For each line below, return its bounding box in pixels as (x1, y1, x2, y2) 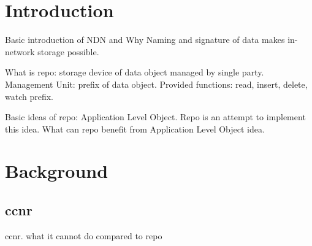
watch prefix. (5, 90, 53, 102)
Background (5, 158, 108, 183)
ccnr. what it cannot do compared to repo (5, 229, 162, 242)
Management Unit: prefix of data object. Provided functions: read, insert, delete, (5, 77, 308, 90)
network (5, 45, 35, 58)
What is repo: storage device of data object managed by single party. (5, 66, 264, 79)
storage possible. (37, 45, 99, 58)
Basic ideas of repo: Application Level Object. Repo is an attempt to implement (5, 110, 306, 123)
